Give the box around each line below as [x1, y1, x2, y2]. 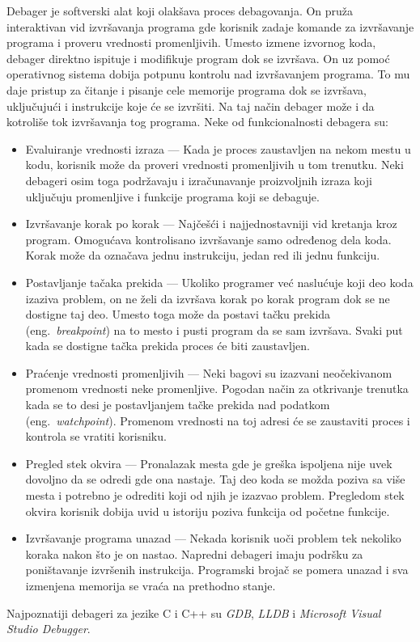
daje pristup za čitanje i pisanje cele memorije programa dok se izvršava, [6, 81, 367, 98]
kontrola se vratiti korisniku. [25, 428, 167, 445]
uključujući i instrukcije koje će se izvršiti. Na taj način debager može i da [6, 97, 375, 114]
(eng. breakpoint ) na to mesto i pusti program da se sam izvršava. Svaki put [25, 321, 403, 338]
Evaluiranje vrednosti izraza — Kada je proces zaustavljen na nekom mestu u [25, 140, 411, 157]
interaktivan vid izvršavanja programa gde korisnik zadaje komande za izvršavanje [6, 18, 414, 35]
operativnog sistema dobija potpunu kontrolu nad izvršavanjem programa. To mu [6, 65, 410, 82]
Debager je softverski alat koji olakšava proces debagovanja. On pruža [6, 2, 354, 19]
